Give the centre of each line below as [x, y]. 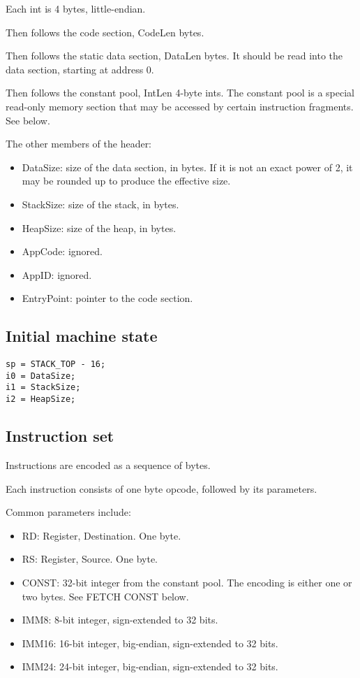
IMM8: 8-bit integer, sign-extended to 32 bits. [120, 620]
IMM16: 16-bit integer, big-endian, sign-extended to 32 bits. [150, 643]
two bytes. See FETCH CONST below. [105, 596]
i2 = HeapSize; [41, 399]
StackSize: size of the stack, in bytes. [100, 204]
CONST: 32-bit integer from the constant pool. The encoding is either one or [187, 582]
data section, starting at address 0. [80, 69]
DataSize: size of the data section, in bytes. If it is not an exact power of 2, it [187, 167]
